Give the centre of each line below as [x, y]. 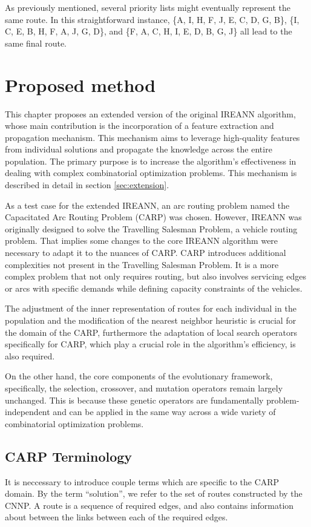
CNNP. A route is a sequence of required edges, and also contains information [149, 505]
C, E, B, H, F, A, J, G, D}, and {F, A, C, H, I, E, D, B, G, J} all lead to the [149, 31]
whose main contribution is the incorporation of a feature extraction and [139, 126]
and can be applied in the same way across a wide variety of [164, 412]
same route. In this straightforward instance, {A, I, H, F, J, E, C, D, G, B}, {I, [152, 19]
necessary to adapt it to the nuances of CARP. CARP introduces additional [146, 253]
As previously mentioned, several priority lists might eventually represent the [148, 7]
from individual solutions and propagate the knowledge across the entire [139, 149]
